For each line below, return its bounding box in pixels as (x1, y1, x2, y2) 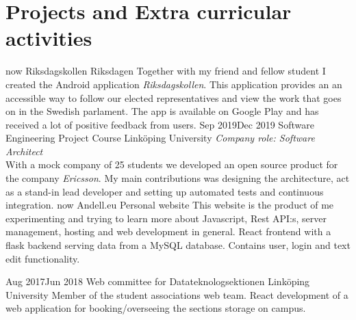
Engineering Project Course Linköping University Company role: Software (5, 131, 315, 145)
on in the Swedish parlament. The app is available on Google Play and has (5, 104, 319, 118)
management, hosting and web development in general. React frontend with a (5, 224, 331, 239)
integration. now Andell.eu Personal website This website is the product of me (5, 198, 334, 212)
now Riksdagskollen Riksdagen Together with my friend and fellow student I (5, 64, 326, 78)
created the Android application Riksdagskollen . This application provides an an (5, 77, 342, 91)
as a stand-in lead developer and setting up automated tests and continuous (5, 184, 324, 198)
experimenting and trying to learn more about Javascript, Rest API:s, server (5, 211, 327, 225)
